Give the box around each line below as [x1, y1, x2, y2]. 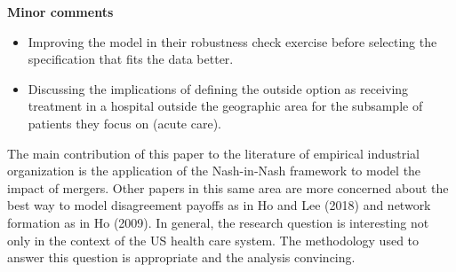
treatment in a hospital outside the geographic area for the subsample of [28, 97, 423, 115]
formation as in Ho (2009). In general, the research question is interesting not [7, 213, 429, 231]
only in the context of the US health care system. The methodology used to [7, 230, 420, 249]
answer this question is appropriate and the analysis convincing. [7, 248, 356, 267]
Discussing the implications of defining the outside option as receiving [28, 79, 409, 97]
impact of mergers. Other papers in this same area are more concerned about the [7, 178, 449, 197]
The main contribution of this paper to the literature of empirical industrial [7, 144, 420, 162]
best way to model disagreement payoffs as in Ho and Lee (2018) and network [7, 196, 431, 214]
